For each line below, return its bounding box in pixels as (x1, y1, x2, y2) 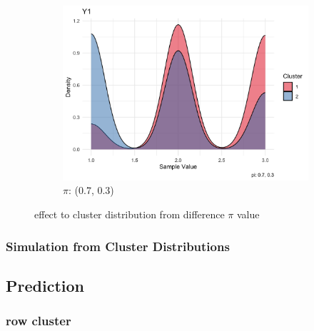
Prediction (6, 274, 84, 296)
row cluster (6, 312, 71, 330)
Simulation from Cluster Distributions (6, 237, 230, 255)
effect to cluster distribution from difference (34, 207, 225, 222)
